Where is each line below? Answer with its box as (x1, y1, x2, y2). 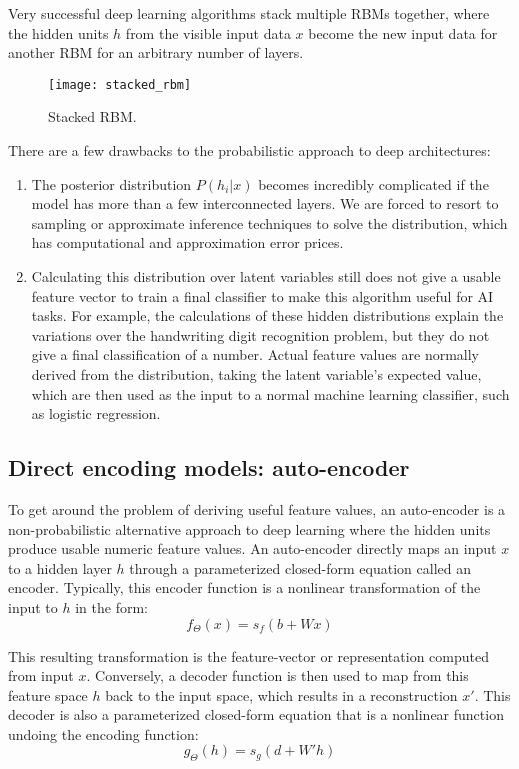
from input (8, 665, 74, 686)
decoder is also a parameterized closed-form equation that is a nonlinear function (8, 704, 504, 725)
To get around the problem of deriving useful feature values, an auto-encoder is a (8, 498, 506, 519)
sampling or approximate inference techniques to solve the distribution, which (31, 212, 508, 233)
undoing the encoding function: (8, 723, 199, 744)
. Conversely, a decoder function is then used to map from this (86, 665, 469, 686)
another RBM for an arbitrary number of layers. (8, 42, 304, 63)
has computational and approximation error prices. (31, 232, 344, 253)
